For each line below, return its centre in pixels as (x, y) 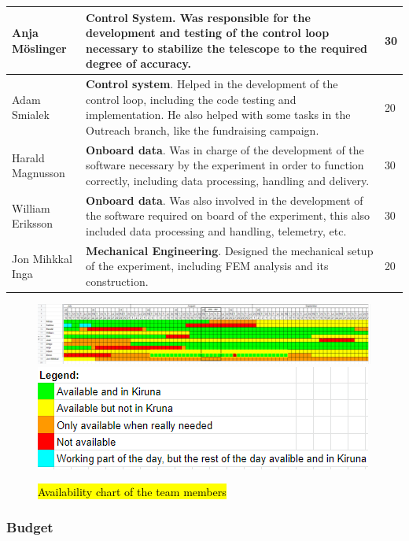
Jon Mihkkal (42, 258)
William (31, 208)
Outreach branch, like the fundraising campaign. (203, 130)
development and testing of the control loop (208, 33)
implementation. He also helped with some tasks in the (218, 115)
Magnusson (39, 173)
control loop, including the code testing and (191, 99)
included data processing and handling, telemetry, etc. (216, 230)
